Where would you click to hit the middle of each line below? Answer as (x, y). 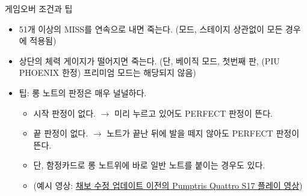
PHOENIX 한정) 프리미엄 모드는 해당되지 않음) (107, 72)
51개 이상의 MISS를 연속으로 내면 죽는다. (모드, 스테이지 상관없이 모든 (151, 29)
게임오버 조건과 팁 (39, 8)
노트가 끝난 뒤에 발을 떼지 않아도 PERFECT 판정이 (203, 133)
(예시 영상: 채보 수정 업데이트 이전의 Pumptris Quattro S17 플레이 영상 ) (168, 185)
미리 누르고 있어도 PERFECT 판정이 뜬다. (194, 113)
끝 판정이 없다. (61, 133)
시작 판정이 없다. (64, 113)
